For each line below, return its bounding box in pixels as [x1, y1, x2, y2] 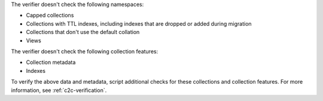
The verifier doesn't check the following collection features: [11, 48, 159, 55]
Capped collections [26, 12, 74, 19]
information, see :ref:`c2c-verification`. [11, 87, 107, 94]
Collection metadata [26, 59, 76, 66]
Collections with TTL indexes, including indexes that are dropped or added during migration [26, 20, 252, 27]
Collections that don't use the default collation [26, 29, 140, 36]
